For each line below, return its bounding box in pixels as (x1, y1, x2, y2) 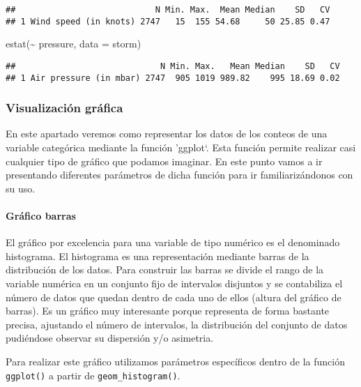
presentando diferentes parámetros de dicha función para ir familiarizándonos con (6, 167, 353, 182)
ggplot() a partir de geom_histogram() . (6, 367, 180, 382)
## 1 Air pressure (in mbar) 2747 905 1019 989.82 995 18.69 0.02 (6, 73, 340, 83)
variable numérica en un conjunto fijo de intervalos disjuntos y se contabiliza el (6, 275, 343, 290)
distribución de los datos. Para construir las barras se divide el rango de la (6, 262, 324, 277)
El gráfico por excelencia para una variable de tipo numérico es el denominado (6, 235, 340, 250)
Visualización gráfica (6, 99, 123, 116)
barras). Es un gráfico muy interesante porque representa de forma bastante (6, 303, 330, 318)
